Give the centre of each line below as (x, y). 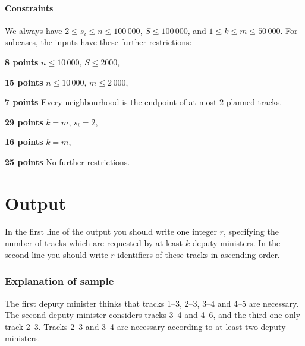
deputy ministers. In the (236, 243)
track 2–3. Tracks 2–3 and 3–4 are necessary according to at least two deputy (145, 326)
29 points (24, 122)
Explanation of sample (59, 281)
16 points (24, 142)
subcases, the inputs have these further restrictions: (98, 42)
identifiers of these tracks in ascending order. (199, 254)
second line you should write (56, 254)
